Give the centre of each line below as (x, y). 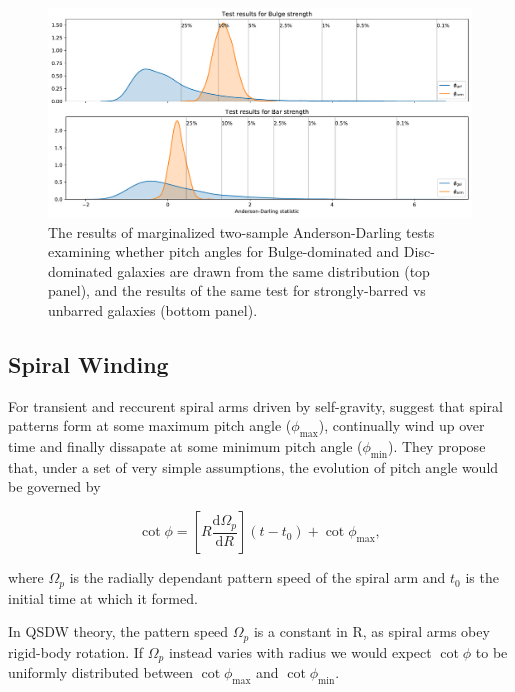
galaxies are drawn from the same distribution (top (273, 270)
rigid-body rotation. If (76, 651)
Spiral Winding (88, 363)
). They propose (437, 446)
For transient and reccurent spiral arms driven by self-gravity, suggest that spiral (256, 405)
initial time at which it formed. (103, 597)
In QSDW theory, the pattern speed (118, 631)
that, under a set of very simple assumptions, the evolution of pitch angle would (253, 466)
